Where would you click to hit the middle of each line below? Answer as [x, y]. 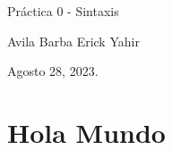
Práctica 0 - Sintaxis [63, 11]
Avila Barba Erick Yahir [73, 41]
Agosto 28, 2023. [53, 71]
